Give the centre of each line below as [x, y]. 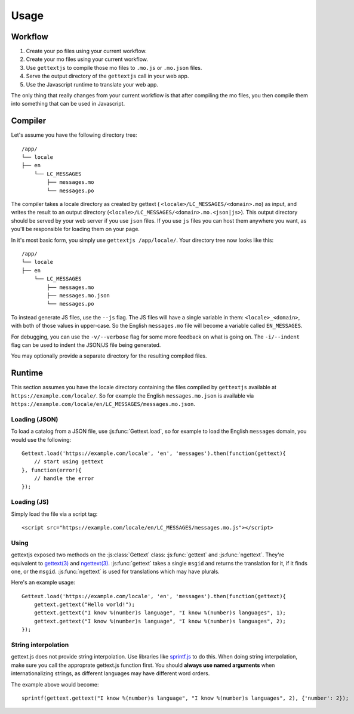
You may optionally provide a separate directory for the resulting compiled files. [109, 356]
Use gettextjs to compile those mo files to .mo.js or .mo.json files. [114, 67]
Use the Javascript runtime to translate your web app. [92, 84]
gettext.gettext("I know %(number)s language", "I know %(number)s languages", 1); [160, 613]
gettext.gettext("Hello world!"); [84, 605]
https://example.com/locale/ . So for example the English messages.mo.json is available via [133, 396]
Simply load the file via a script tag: [54, 514]
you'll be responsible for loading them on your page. [76, 229]
